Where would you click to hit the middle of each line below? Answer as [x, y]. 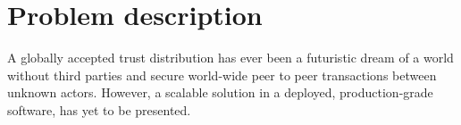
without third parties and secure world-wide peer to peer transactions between [222, 75]
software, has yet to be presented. [99, 109]
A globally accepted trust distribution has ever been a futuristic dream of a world [230, 58]
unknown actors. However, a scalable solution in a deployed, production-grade [220, 92]
